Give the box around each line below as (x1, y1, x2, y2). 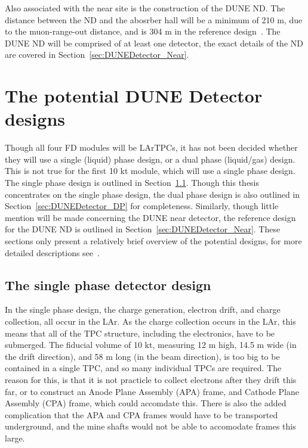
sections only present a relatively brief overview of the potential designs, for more (5, 235, 302, 247)
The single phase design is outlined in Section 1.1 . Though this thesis (5, 176, 260, 189)
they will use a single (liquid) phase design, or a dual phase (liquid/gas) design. (5, 153, 295, 165)
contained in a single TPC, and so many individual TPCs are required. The (5, 362, 282, 374)
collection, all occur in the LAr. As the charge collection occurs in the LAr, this (5, 315, 296, 328)
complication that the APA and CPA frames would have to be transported (5, 408, 278, 421)
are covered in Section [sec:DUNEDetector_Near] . (5, 48, 189, 61)
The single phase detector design (5, 275, 211, 294)
